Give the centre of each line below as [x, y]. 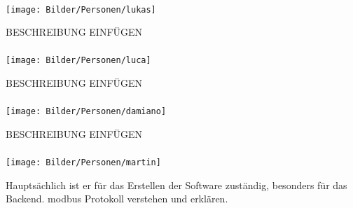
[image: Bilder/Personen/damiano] [86, 112]
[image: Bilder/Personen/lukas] [81, 9]
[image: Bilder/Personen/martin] [83, 163]
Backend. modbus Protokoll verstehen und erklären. [117, 199]
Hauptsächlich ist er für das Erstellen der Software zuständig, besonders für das [176, 185]
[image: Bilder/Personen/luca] [78, 61]
